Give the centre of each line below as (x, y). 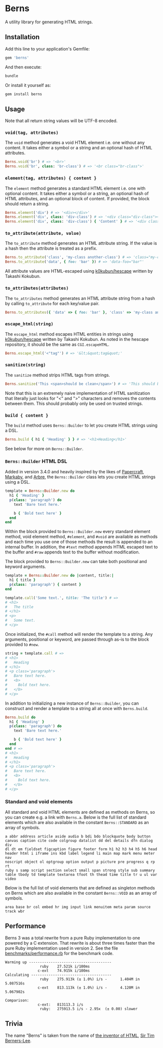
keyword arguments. (25, 567)
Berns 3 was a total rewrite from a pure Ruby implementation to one (73, 938)
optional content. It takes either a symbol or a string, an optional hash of (77, 193)
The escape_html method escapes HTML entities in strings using (69, 334)
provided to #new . (22, 644)
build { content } (27, 415)
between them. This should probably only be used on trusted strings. (74, 403)
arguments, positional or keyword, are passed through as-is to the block (77, 639)
